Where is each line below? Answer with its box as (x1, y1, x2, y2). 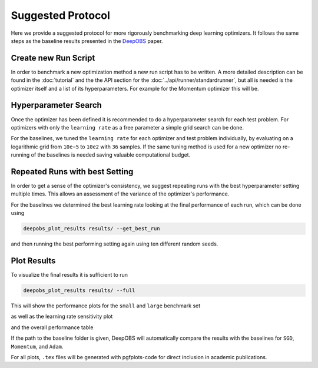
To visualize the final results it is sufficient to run (11, 271, 128, 279)
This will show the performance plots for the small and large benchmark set (11, 302, 201, 309)
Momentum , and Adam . (11, 343, 64, 350)
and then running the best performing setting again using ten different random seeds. (11, 240, 218, 247)
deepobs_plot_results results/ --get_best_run (23, 226, 160, 232)
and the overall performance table (11, 324, 94, 331)
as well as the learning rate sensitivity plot (11, 313, 113, 320)
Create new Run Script (11, 53, 95, 63)
